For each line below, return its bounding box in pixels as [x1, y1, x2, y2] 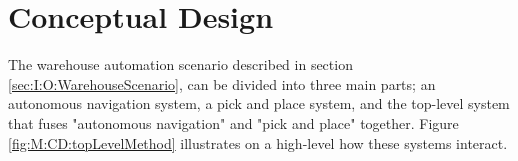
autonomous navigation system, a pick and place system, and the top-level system [8, 93, 510, 114]
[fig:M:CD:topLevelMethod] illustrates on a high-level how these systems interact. [8, 132, 508, 153]
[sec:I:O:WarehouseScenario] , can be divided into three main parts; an [8, 73, 436, 94]
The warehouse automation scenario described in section [8, 54, 353, 75]
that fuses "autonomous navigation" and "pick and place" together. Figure [8, 112, 459, 133]
